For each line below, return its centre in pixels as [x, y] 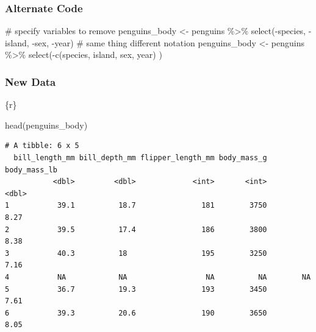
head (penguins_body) [46, 125]
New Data [31, 81]
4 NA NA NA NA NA [158, 277]
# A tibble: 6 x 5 [42, 146]
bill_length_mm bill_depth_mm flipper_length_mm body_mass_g [140, 158]
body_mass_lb [31, 170]
